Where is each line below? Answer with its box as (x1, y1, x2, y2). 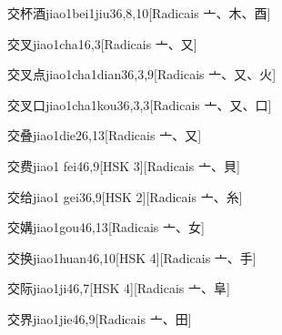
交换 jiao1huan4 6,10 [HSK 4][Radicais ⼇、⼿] (7, 248, 257, 267)
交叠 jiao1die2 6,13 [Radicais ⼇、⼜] (7, 126, 202, 145)
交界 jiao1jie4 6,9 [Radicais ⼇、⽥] (7, 309, 192, 328)
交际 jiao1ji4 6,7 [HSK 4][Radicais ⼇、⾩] (7, 279, 230, 298)
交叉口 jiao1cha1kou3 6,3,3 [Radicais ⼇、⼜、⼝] (7, 95, 272, 114)
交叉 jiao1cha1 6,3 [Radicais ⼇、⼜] (7, 34, 197, 53)
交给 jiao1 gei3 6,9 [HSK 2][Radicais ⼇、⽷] (7, 187, 243, 206)
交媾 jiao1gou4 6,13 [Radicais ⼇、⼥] (7, 218, 205, 237)
